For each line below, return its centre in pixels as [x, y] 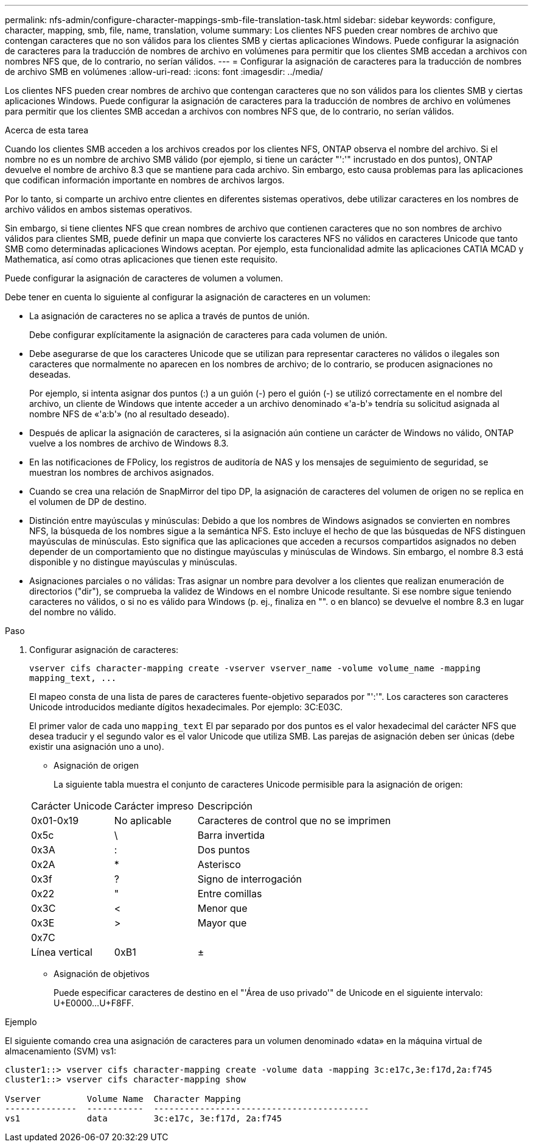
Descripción [225, 806]
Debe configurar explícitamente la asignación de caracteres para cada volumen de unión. [208, 335]
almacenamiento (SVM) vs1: [61, 1051]
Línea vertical [62, 952]
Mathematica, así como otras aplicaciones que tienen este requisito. [141, 259]
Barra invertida [231, 835]
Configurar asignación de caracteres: [104, 650]
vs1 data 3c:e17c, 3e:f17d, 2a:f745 [144, 1118]
